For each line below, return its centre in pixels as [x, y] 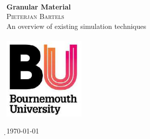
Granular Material [39, 6]
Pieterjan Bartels [35, 16]
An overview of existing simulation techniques [76, 26]
